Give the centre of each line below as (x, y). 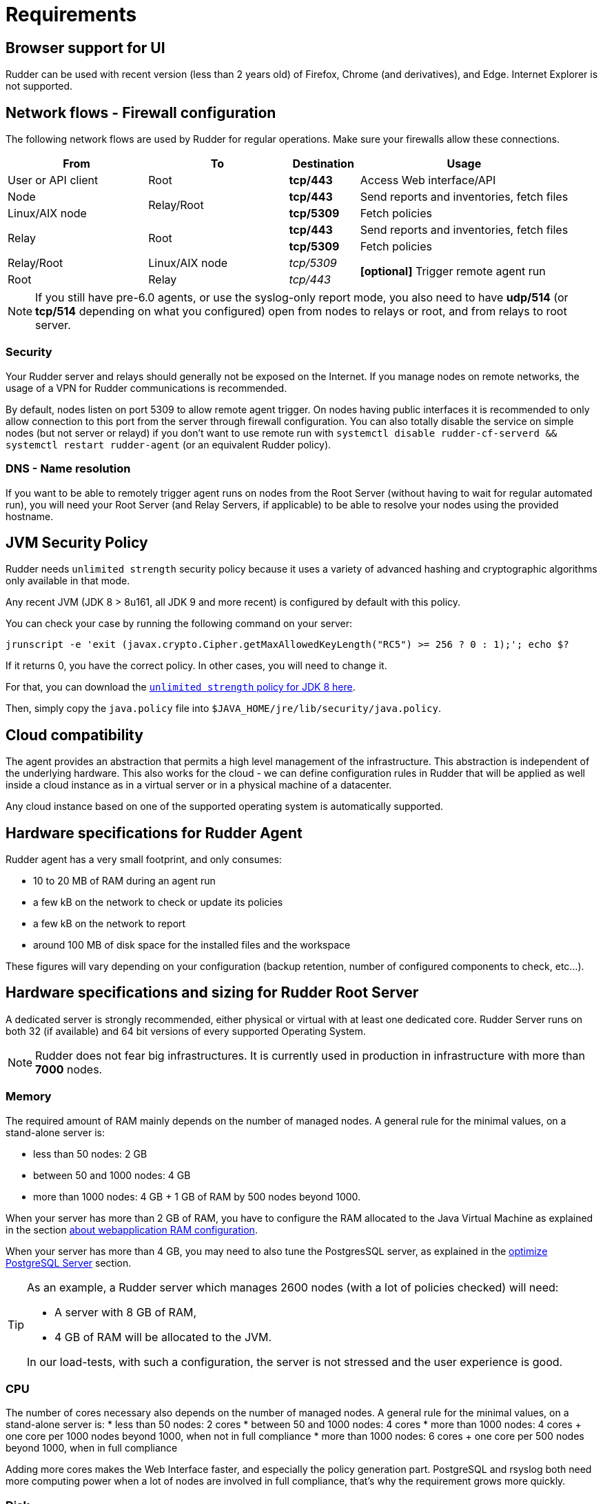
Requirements (71, 14)
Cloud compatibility (74, 735)
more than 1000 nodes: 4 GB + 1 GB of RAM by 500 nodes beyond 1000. (197, 1196)
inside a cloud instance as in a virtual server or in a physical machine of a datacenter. (199, 785)
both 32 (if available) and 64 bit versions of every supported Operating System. (186, 1031)
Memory (29, 1097)
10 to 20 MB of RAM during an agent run (124, 881)
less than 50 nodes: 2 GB (90, 1154)
